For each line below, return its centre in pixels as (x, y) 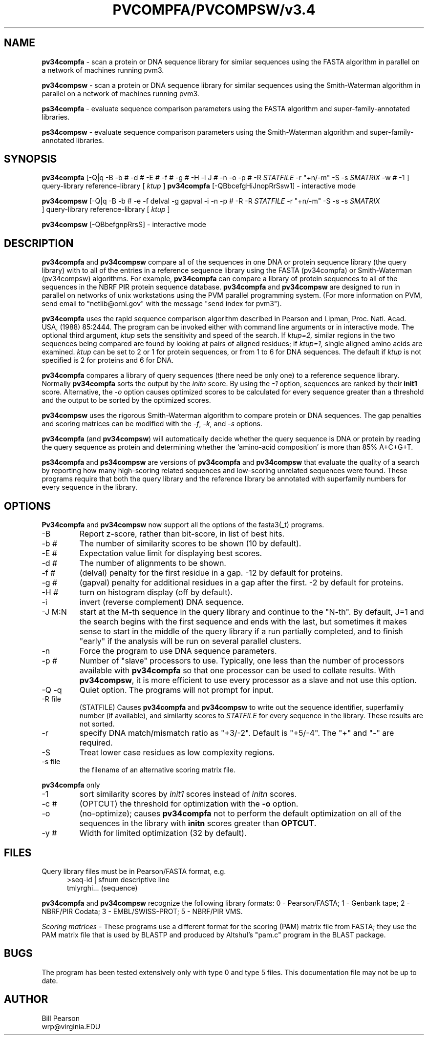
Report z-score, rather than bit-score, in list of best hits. (182, 534)
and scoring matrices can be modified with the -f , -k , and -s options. (152, 424)
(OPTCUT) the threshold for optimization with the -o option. (189, 804)
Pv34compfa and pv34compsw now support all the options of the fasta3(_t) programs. (183, 525)
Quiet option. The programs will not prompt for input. (176, 690)
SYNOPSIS (31, 159)
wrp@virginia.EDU (71, 1026)
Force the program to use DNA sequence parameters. (178, 651)
